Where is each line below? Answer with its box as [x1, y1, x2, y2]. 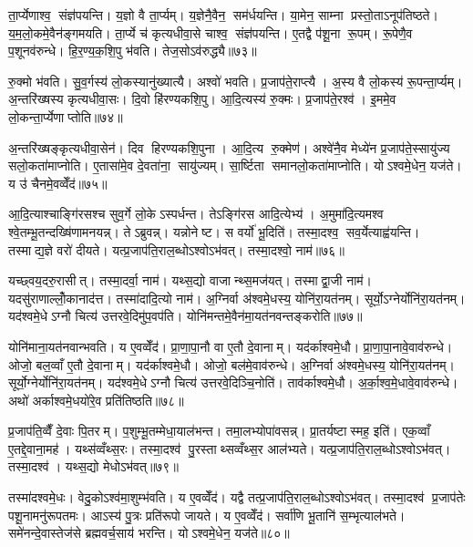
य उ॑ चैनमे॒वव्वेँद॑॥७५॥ [8, 173, 108, 192]
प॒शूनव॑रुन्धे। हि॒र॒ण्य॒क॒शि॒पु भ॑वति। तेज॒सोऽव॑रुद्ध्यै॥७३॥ [8, 41, 257, 60]
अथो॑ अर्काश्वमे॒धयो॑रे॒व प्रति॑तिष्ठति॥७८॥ [8, 390, 184, 409]
